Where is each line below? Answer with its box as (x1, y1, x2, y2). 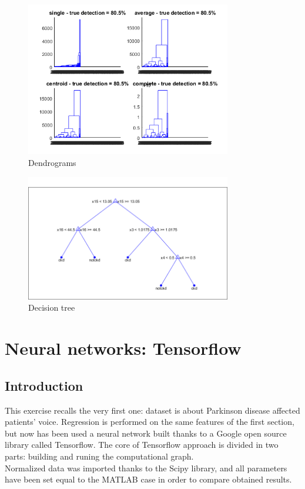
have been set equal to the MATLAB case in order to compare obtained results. (5, 473, 292, 485)
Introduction (5, 376, 83, 394)
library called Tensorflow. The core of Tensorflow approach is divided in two (5, 438, 279, 451)
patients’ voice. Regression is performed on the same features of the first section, (5, 415, 294, 428)
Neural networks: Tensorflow (5, 336, 242, 360)
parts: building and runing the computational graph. (5, 450, 194, 462)
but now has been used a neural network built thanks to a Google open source (5, 427, 287, 439)
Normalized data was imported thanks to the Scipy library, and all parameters (5, 461, 287, 474)
